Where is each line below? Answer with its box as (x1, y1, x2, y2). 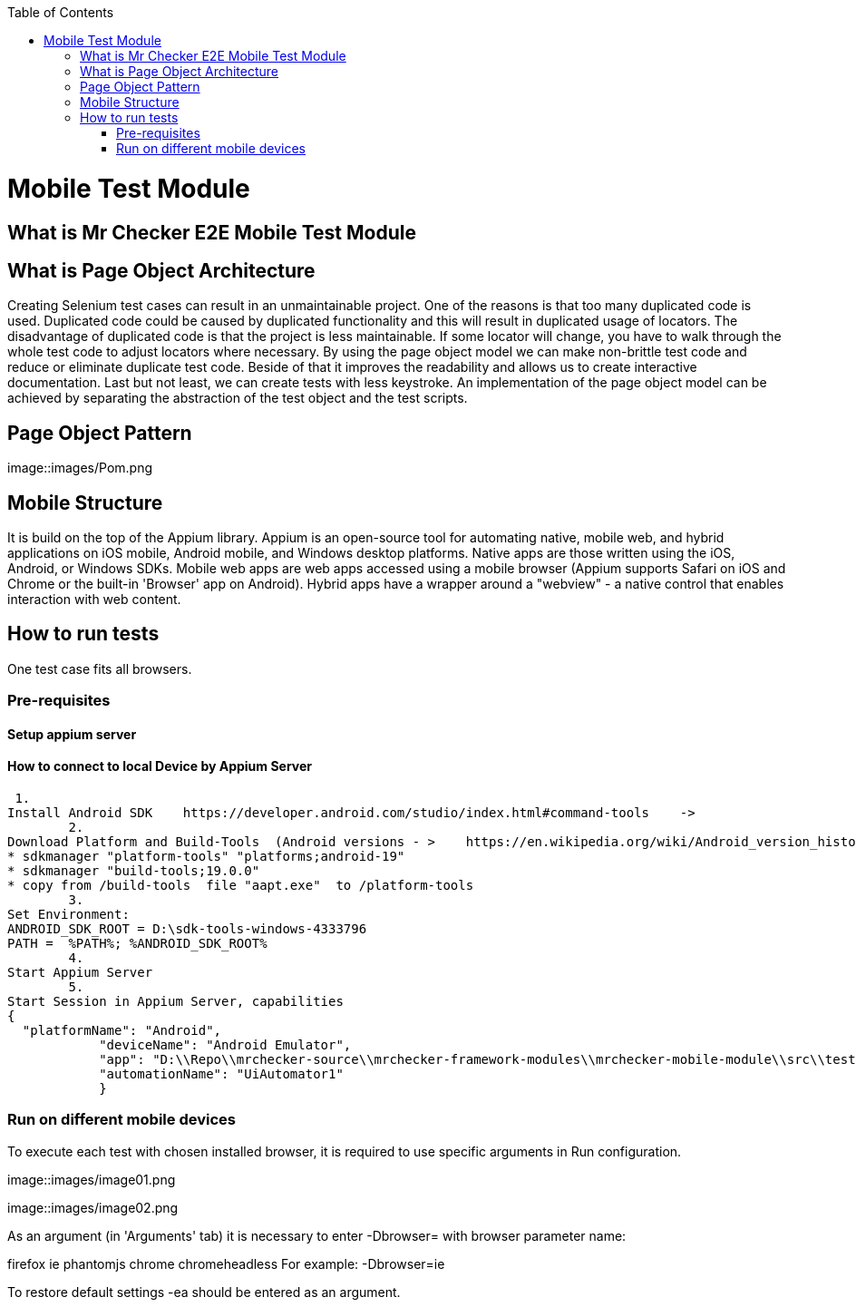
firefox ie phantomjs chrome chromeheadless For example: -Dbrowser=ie (7, 1255, 445, 1272)
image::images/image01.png (7, 1171, 176, 1187)
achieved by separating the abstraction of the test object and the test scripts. (7, 390, 468, 406)
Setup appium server (7, 726, 137, 742)
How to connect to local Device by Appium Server (7, 758, 313, 775)
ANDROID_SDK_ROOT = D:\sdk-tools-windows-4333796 (7, 922, 367, 937)
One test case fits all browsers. (7, 660, 192, 677)
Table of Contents (7, 5, 114, 20)
